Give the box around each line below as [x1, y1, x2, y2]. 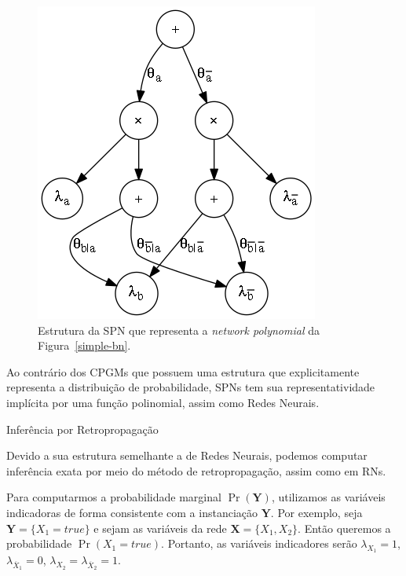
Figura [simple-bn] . [38, 337, 131, 354]
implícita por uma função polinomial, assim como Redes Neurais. [6, 394, 320, 410]
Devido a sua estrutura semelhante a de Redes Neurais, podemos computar [6, 447, 368, 464]
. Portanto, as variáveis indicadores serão [161, 535, 357, 552]
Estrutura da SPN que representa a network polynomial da [38, 321, 320, 338]
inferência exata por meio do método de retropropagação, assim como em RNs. [6, 462, 386, 479]
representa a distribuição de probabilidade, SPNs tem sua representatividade [6, 379, 375, 395]
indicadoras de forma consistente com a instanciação [6, 504, 258, 520]
